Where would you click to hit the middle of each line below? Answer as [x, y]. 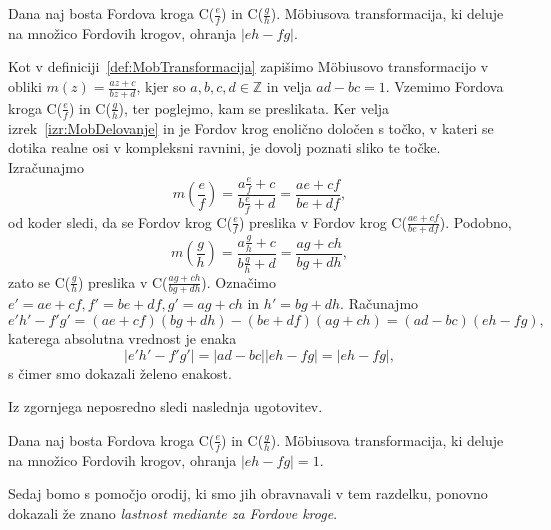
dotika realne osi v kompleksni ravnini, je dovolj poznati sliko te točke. [224, 147]
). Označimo [239, 281]
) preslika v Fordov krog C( [322, 221]
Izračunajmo [46, 166]
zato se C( [39, 281]
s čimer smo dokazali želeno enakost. [120, 372]
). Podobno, [475, 221]
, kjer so [161, 86]
